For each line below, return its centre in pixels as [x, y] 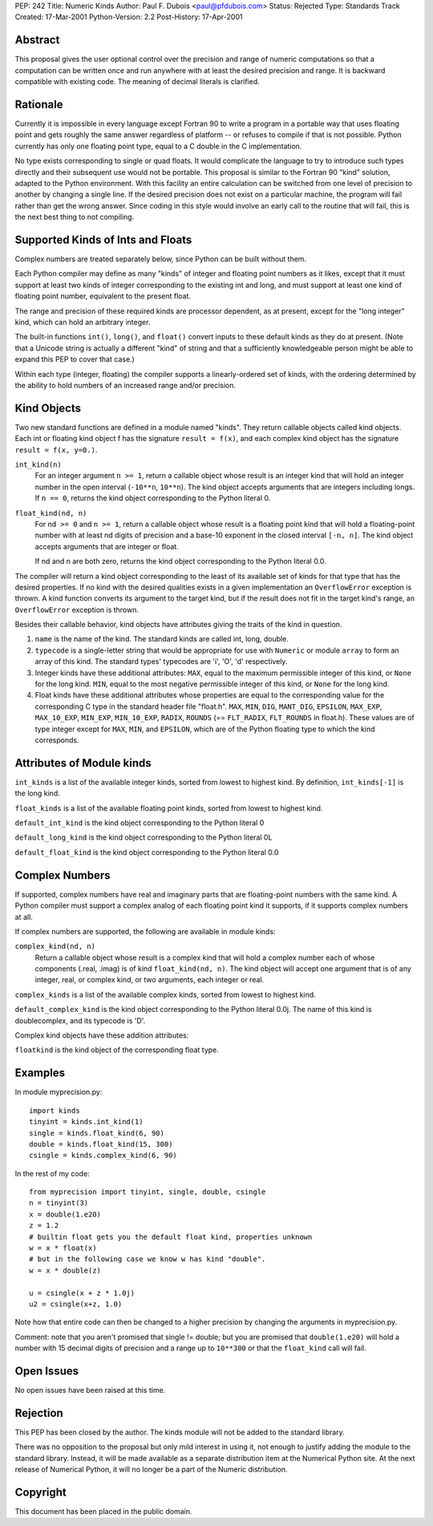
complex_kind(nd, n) [55, 947]
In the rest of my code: [52, 1173]
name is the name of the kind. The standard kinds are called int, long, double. [162, 639]
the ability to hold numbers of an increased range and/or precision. [125, 385]
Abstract [37, 40]
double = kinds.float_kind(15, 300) [101, 1144]
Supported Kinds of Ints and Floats [103, 239]
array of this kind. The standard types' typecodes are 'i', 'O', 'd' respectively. [161, 662]
